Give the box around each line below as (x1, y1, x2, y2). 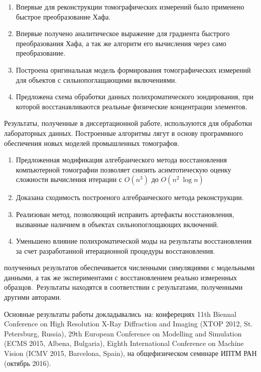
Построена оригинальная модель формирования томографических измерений (16, 64, 251, 75)
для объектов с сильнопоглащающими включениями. (16, 74, 177, 85)
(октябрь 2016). (4, 357, 51, 368)
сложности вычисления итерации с (16, 174, 122, 184)
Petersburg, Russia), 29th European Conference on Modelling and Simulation (4, 328, 242, 338)
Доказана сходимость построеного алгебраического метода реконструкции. (16, 192, 244, 203)
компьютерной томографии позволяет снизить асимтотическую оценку (16, 164, 231, 174)
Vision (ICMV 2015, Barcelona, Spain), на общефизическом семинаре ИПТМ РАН (4, 348, 257, 358)
